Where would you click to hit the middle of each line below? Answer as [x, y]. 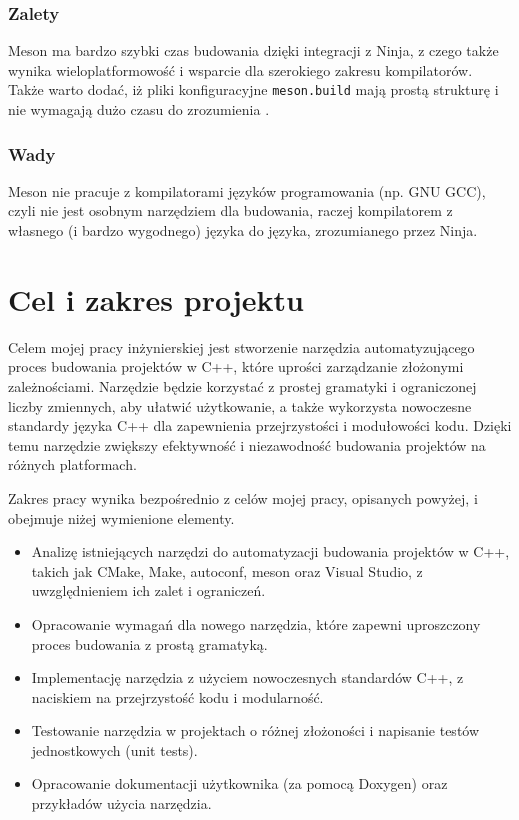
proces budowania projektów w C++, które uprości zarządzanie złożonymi [236, 366]
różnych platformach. [72, 464]
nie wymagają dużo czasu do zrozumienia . [139, 109]
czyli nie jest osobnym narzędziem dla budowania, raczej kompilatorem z [230, 210]
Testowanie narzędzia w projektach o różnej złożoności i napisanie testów [255, 730]
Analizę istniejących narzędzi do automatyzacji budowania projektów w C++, [270, 551]
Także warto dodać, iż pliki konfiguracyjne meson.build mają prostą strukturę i [253, 89]
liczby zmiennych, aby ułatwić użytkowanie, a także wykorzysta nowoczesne [240, 405]
